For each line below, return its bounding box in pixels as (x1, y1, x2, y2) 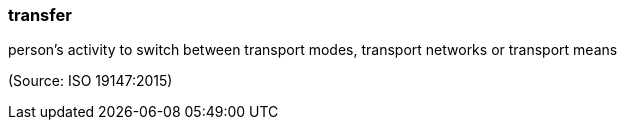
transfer (8, 5, 72, 25)
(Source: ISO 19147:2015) (8, 72, 173, 90)
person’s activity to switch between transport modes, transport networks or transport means (8, 41, 618, 59)
